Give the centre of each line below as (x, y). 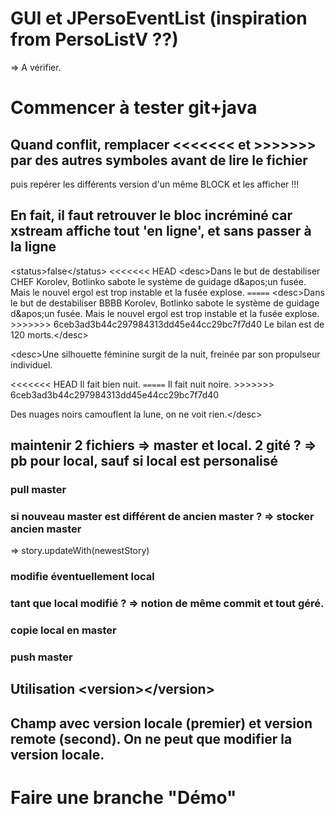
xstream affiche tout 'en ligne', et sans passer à (161, 231)
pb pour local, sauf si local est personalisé (144, 461)
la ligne (33, 247)
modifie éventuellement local (82, 577)
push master (41, 657)
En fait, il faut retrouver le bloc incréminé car (151, 215)
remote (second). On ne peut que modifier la (151, 738)
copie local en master (63, 630)
